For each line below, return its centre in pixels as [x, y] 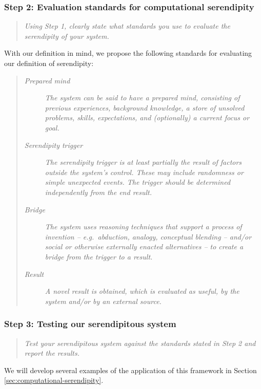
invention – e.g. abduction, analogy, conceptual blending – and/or [148, 236]
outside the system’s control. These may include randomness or [144, 172]
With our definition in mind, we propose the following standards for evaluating [128, 53]
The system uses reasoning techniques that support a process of [143, 226]
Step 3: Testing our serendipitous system [90, 324]
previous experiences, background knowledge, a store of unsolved [145, 107]
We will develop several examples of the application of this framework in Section [130, 370]
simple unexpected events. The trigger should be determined [138, 182]
